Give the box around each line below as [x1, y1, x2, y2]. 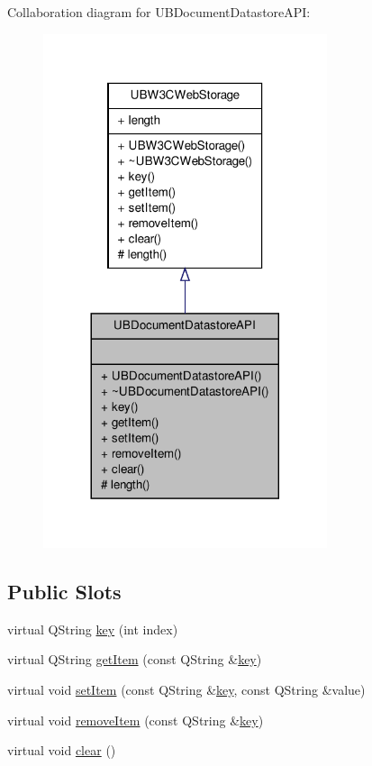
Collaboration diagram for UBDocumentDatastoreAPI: [7, 3, 311, 21]
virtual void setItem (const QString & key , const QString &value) [7, 680, 366, 699]
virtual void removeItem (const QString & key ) [7, 710, 264, 729]
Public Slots [7, 578, 122, 606]
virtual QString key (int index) [7, 619, 178, 638]
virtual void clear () [7, 741, 116, 760]
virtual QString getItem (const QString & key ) [7, 650, 262, 669]
